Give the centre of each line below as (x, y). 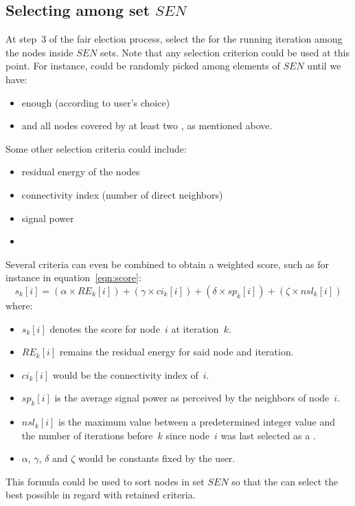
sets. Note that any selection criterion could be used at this (225, 52)
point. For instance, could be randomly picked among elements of (143, 66)
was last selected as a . (268, 435)
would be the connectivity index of (125, 374)
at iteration (195, 328)
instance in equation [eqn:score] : (73, 277)
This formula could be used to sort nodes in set (105, 481)
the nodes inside (39, 52)
